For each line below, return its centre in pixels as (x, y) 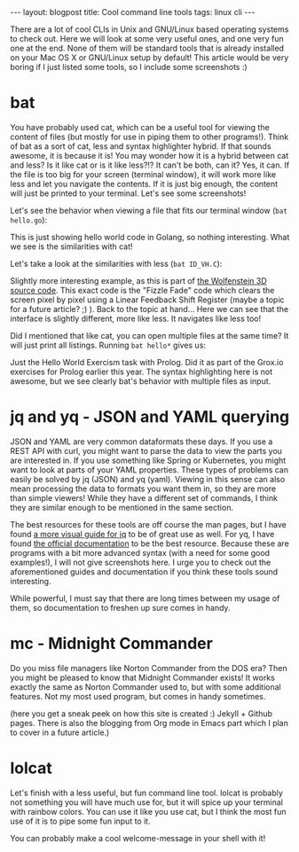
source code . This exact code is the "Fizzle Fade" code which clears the (142, 290)
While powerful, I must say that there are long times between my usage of (145, 598)
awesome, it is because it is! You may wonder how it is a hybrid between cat (149, 155)
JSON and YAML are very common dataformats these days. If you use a (142, 442)
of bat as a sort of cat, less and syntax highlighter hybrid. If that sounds (141, 146)
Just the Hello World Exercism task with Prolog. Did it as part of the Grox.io (147, 362)
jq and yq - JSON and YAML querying (150, 417)
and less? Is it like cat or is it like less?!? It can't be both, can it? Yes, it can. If (150, 165)
